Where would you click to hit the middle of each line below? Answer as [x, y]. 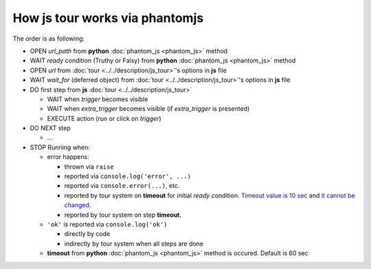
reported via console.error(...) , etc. [122, 186]
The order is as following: [49, 39]
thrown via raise [89, 166]
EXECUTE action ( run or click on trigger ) [104, 118]
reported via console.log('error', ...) [128, 176]
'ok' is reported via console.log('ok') [107, 224]
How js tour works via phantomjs [108, 18]
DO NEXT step [50, 128]
